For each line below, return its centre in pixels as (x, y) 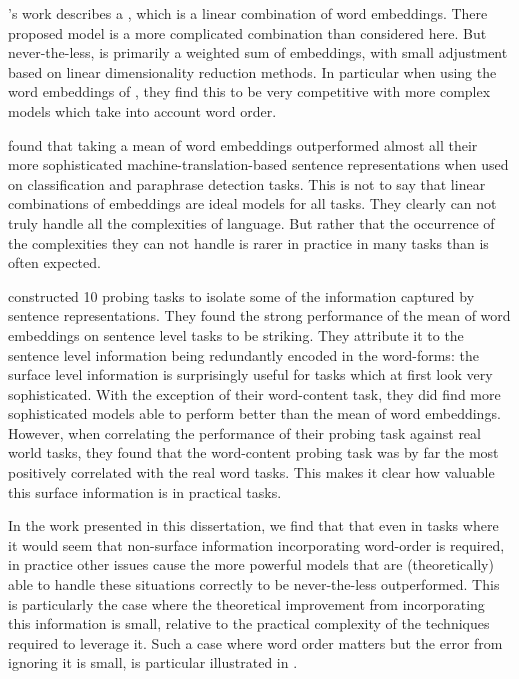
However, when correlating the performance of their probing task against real (244, 432)
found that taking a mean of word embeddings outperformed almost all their (243, 144)
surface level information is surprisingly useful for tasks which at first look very (250, 374)
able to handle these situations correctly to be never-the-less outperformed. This (254, 584)
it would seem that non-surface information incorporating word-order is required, (256, 544)
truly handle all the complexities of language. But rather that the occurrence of (251, 222)
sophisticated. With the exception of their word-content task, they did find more (254, 393)
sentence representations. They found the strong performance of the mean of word (259, 315)
